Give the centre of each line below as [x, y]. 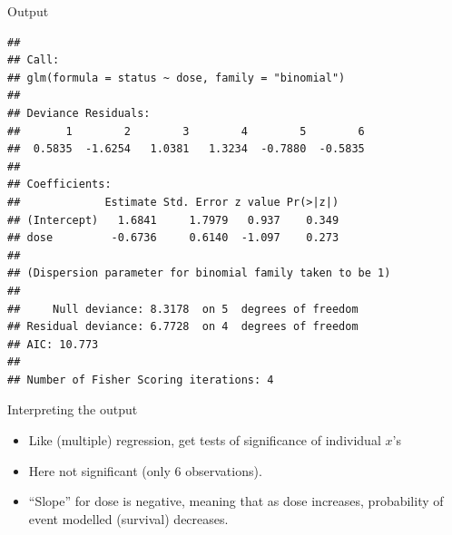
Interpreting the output [73, 409]
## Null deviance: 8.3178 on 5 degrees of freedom [183, 309]
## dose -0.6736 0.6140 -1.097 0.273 [173, 238]
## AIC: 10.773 [53, 344]
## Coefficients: [59, 185]
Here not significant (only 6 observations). [145, 470]
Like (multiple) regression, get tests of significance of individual [205, 440]
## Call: [34, 60]
